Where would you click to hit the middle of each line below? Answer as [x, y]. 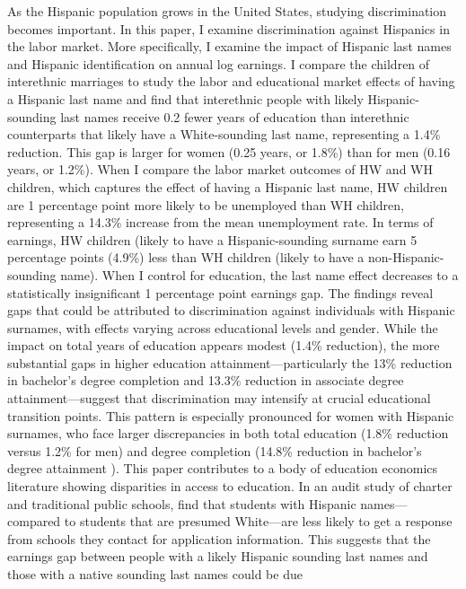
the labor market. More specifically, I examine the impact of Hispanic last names [229, 46]
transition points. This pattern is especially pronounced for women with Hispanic [231, 415]
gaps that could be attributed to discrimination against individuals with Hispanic [231, 310]
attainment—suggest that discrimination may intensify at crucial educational [219, 398]
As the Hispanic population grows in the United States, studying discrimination [227, 11]
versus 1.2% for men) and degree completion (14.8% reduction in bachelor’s [215, 450]
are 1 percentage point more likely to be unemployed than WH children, [206, 204]
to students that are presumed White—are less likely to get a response [258, 521]
